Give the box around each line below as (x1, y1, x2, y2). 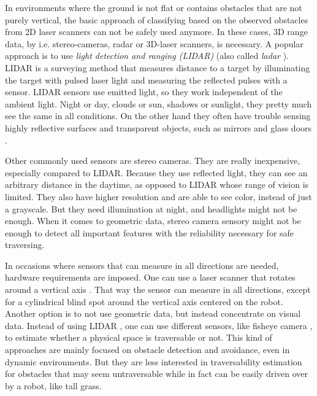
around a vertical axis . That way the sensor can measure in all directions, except (5, 283, 311, 296)
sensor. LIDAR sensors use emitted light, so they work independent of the (5, 85, 283, 98)
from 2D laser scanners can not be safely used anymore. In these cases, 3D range (5, 25, 308, 38)
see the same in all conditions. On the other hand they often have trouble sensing (5, 109, 311, 122)
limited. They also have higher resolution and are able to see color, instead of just (5, 190, 312, 203)
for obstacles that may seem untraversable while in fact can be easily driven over (5, 367, 308, 380)
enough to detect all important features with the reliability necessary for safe (5, 226, 294, 239)
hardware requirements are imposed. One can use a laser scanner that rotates (5, 271, 296, 284)
